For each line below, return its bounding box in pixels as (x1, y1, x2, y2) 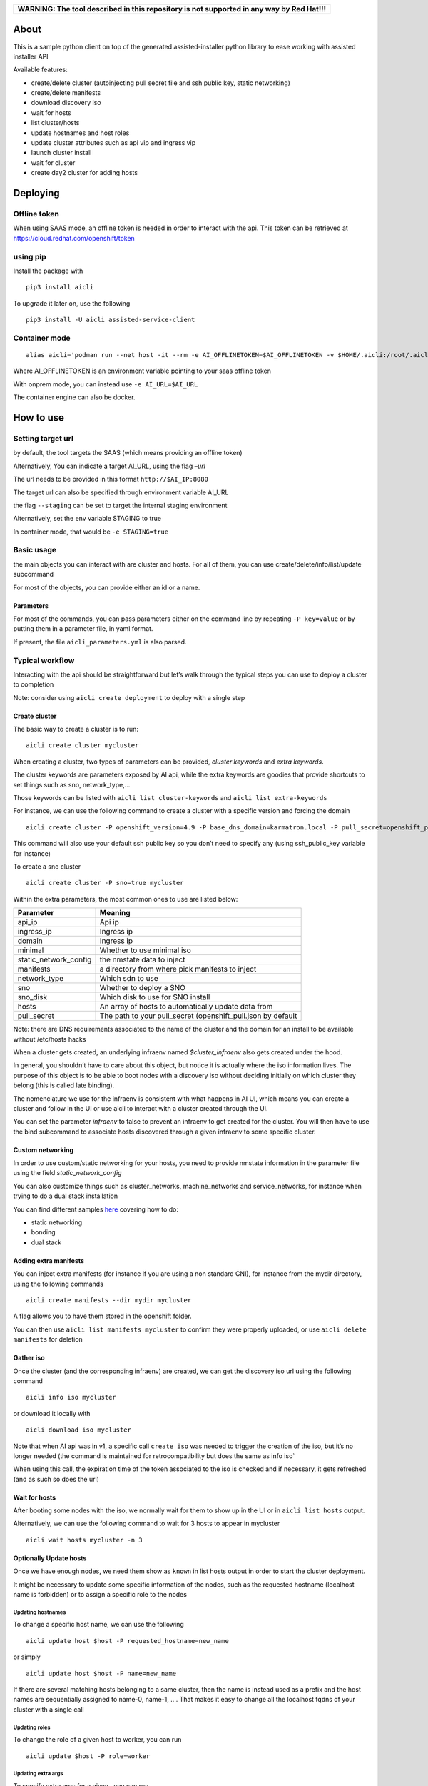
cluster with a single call (13, 1705, 85, 1714)
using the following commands (13, 1279, 103, 1288)
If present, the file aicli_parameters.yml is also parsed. (13, 637, 187, 646)
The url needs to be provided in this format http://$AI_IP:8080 (13, 475, 208, 484)
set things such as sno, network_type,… (13, 780, 131, 789)
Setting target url (13, 433, 74, 443)
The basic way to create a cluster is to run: (13, 725, 139, 734)
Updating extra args (13, 1770, 63, 1777)
